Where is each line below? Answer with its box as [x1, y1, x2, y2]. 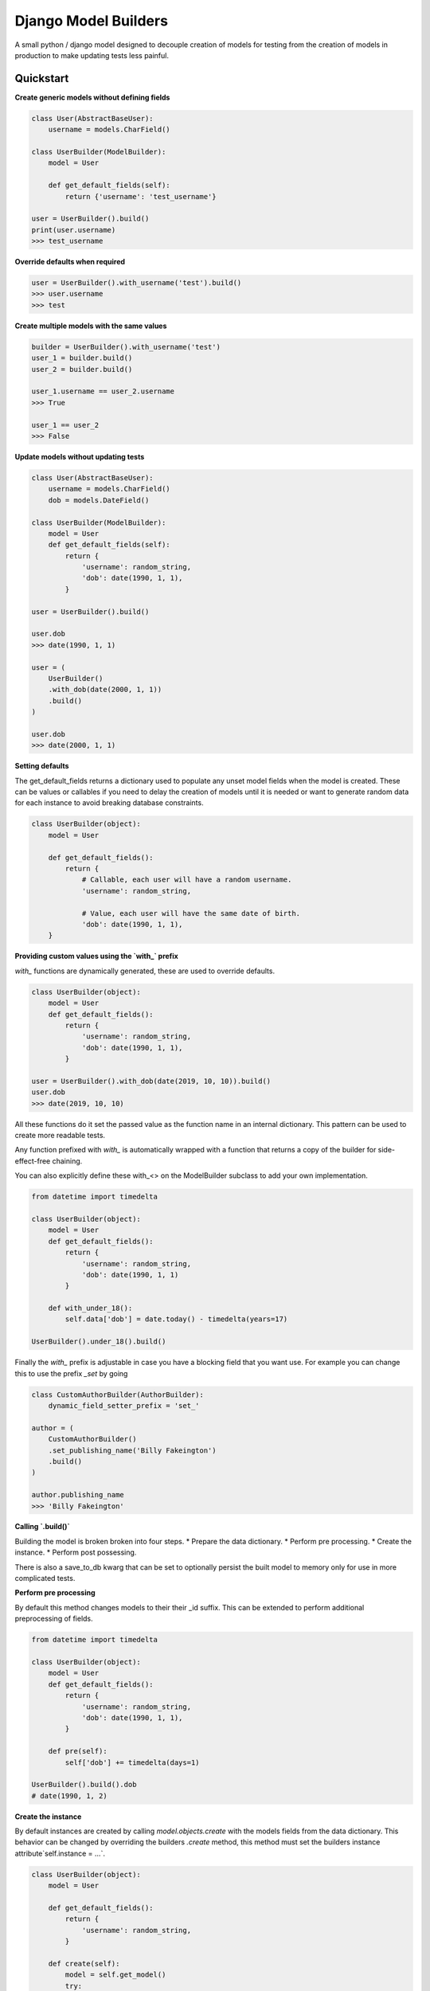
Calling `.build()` [14, 1522, 71, 1531]
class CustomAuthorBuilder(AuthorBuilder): [31, 1390, 205, 1399]
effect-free [14, 1156, 51, 1166]
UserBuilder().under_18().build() [31, 1337, 166, 1346]
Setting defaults [14, 761, 69, 771]
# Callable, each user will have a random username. [81, 875, 292, 884]
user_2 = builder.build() [31, 365, 133, 374]
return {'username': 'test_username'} [64, 192, 217, 201]
